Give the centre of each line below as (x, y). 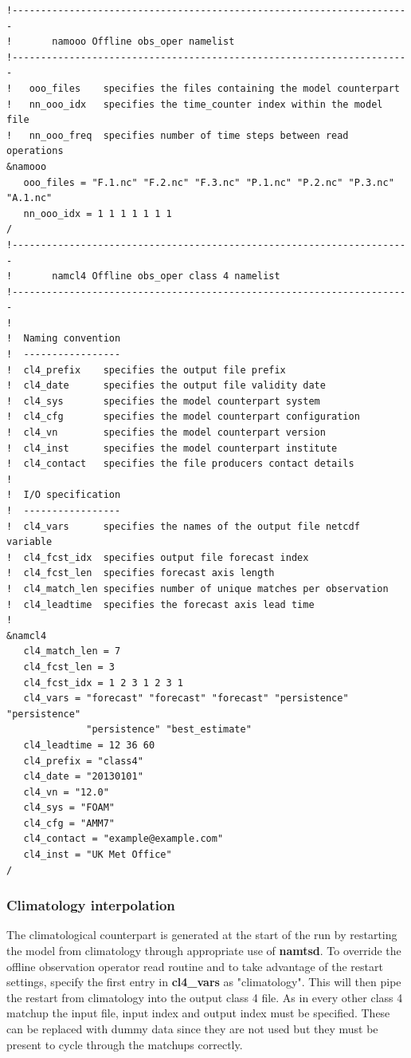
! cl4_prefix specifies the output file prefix (146, 370)
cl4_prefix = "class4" (83, 761)
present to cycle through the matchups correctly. (125, 1044)
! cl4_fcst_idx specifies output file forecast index (158, 557)
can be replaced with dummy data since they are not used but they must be (192, 1029)
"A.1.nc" (29, 198)
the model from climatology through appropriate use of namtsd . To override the (204, 951)
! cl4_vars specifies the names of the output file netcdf (183, 526)
